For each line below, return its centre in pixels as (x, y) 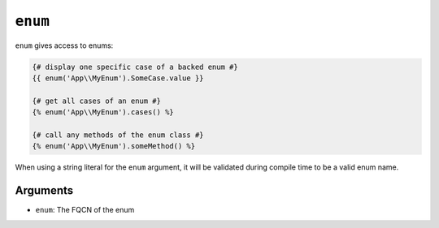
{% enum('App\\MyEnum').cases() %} (103, 112)
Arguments (44, 191)
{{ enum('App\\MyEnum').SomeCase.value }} (118, 78)
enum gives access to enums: (64, 45)
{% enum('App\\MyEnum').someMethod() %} (113, 146)
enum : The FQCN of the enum (85, 210)
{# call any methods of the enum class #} (118, 135)
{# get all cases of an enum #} (97, 101)
